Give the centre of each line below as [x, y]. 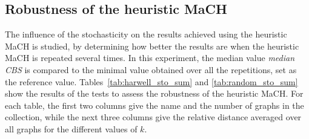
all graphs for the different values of [71, 128]
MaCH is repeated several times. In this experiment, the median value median [150, 58]
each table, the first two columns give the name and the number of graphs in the [154, 105]
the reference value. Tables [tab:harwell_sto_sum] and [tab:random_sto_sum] [151, 81]
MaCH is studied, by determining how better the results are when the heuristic [152, 46]
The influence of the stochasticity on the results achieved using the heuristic [146, 34]
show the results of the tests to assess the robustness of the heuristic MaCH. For [154, 93]
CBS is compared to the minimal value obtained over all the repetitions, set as [151, 69]
